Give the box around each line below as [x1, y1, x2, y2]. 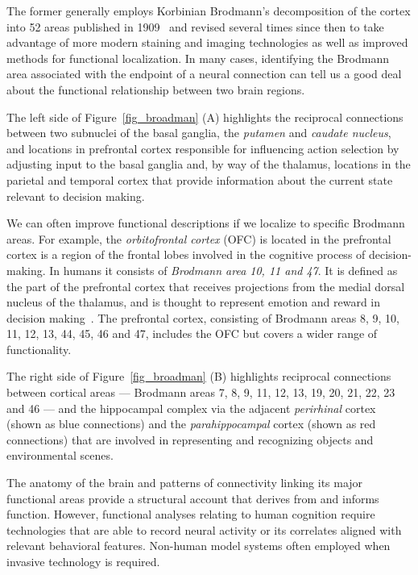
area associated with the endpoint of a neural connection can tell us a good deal [6, 65, 402, 82]
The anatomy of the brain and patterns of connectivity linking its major [6, 474, 363, 491]
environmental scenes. [6, 447, 114, 464]
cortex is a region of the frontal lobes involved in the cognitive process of [6, 246, 366, 263]
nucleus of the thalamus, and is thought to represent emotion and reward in [6, 294, 381, 310]
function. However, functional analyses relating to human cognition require [6, 506, 375, 523]
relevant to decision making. [6, 187, 145, 204]
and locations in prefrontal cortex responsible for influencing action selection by [6, 140, 399, 156]
